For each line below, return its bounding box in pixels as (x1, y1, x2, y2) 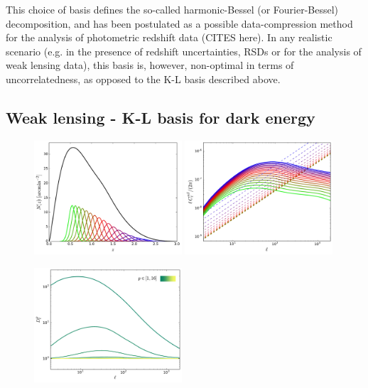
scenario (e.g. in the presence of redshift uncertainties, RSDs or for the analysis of (6, 43, 362, 58)
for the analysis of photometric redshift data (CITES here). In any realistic (6, 30, 332, 45)
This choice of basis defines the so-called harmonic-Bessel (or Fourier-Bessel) (6, 2, 339, 16)
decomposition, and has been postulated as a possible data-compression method (6, 16, 353, 31)
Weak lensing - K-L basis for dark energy (6, 106, 315, 128)
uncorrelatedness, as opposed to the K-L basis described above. (6, 71, 281, 86)
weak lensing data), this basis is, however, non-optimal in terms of (6, 58, 294, 72)
